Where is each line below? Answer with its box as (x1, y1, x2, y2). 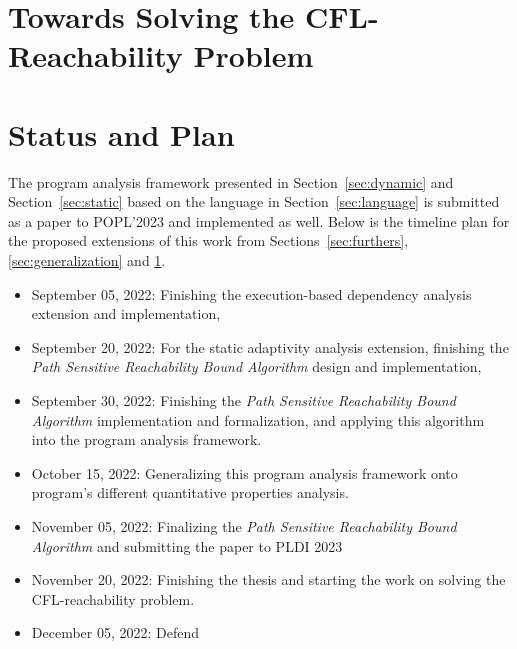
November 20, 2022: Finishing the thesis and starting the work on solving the (31, 569, 506, 590)
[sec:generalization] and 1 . (8, 250, 166, 271)
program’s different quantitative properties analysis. (31, 482, 349, 503)
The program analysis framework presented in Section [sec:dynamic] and (8, 171, 454, 192)
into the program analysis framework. (31, 429, 262, 450)
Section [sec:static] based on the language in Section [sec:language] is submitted (8, 191, 500, 212)
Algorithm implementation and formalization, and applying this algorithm (31, 409, 485, 430)
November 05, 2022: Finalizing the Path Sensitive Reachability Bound (31, 516, 457, 536)
